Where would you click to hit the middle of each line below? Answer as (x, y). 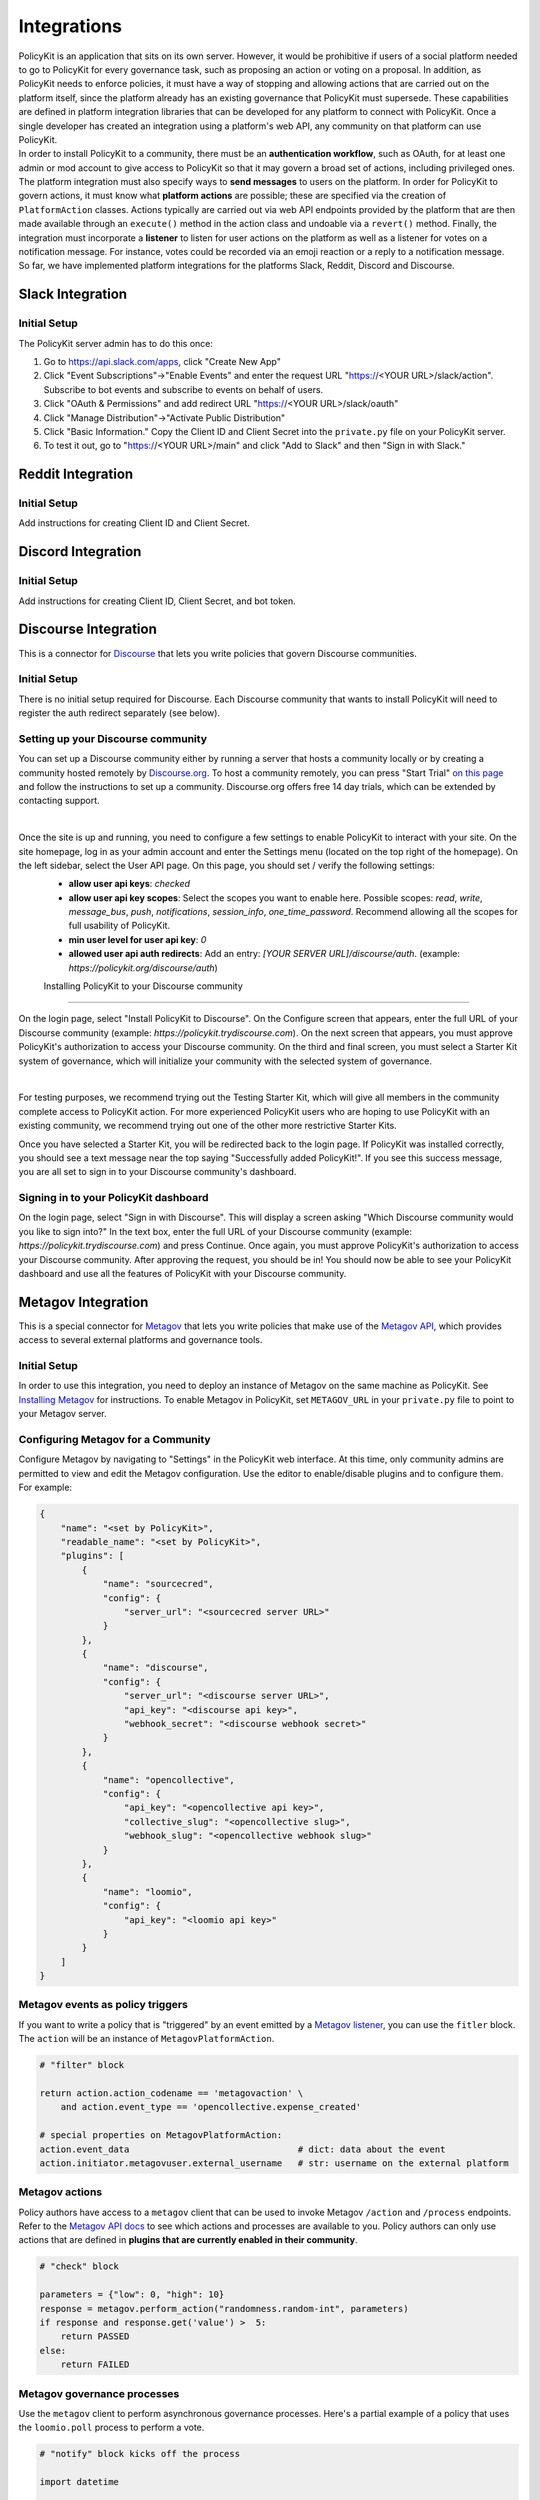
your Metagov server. (62, 1414)
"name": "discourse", (155, 1668)
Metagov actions (60, 2192)
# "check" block (79, 2266)
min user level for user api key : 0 (137, 939)
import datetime (79, 2482)
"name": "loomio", (148, 1891)
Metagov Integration (83, 1301)
